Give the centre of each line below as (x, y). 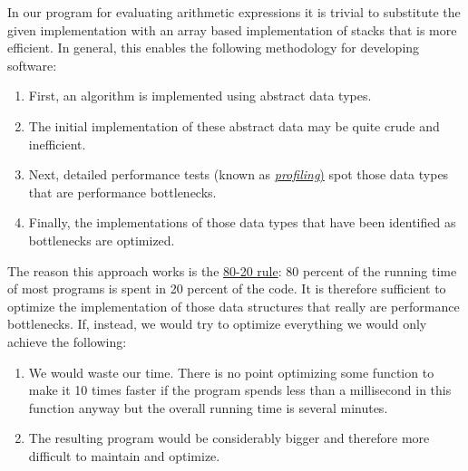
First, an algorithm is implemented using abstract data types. (200, 96)
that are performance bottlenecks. (122, 192)
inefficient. (57, 144)
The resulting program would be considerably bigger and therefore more (229, 438)
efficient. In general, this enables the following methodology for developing (214, 48)
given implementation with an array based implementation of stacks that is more (232, 29)
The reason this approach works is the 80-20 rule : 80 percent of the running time (232, 270)
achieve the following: (67, 341)
